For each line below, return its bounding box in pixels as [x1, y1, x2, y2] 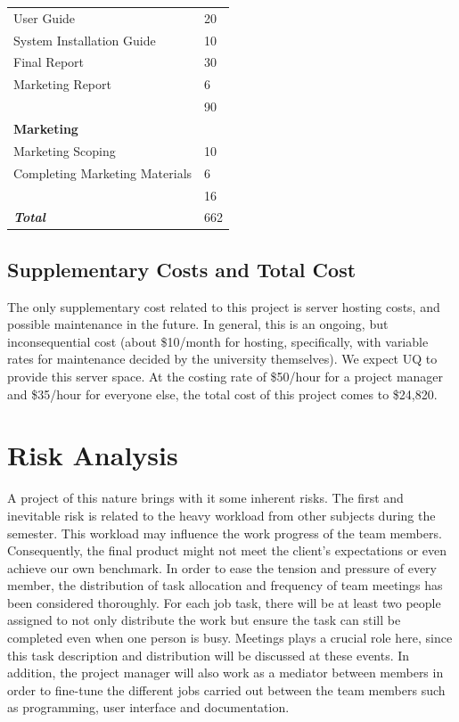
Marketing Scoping [13, 141, 116, 160]
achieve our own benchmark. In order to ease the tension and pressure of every [7, 558, 437, 577]
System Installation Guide [13, 30, 156, 49]
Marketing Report [13, 75, 111, 94]
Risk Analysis [7, 437, 178, 473]
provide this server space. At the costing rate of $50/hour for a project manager [7, 367, 444, 386]
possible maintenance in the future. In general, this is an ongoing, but [7, 315, 389, 333]
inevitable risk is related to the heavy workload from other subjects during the [7, 505, 436, 524]
